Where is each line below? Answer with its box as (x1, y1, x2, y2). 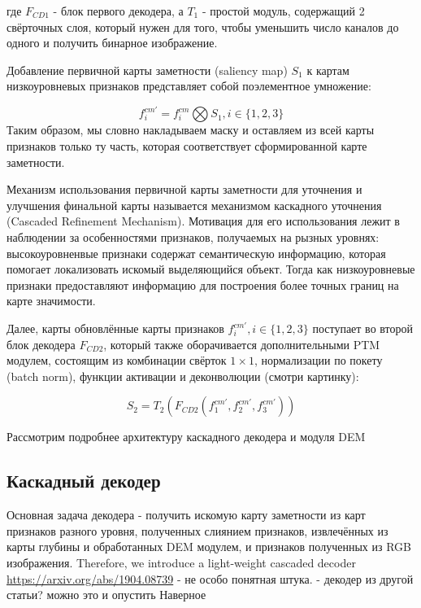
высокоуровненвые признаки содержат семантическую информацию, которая (7, 244, 386, 261)
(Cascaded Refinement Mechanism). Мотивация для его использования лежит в (7, 212, 400, 230)
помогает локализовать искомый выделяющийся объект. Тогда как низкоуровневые (7, 260, 415, 278)
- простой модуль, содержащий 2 (202, 2, 365, 19)
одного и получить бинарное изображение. (7, 34, 218, 51)
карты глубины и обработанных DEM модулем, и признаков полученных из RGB (7, 538, 411, 555)
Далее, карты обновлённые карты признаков (7, 320, 224, 336)
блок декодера (7, 335, 76, 352)
